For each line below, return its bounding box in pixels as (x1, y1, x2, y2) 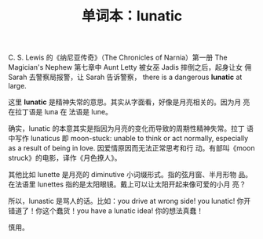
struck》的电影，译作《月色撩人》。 (8, 154, 122, 163)
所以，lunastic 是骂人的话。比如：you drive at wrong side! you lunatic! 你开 (8, 197, 251, 206)
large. (8, 81, 27, 91)
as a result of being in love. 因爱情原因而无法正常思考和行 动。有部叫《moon (8, 143, 255, 153)
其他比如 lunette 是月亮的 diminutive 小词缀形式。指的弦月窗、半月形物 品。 (8, 170, 253, 179)
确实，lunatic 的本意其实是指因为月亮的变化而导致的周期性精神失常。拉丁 (8, 124, 245, 133)
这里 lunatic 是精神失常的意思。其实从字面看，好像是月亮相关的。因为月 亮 (8, 97, 250, 107)
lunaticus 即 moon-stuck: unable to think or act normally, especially (30, 134, 249, 143)
